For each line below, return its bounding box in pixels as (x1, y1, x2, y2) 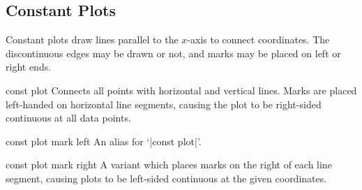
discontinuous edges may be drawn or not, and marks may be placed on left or (6, 45, 341, 60)
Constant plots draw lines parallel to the (6, 32, 179, 47)
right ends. (6, 59, 52, 74)
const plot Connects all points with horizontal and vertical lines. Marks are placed (6, 82, 357, 97)
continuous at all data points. (6, 110, 131, 125)
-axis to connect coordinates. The (187, 32, 330, 47)
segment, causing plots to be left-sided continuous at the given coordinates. (6, 170, 327, 185)
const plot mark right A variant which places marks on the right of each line (6, 157, 332, 172)
